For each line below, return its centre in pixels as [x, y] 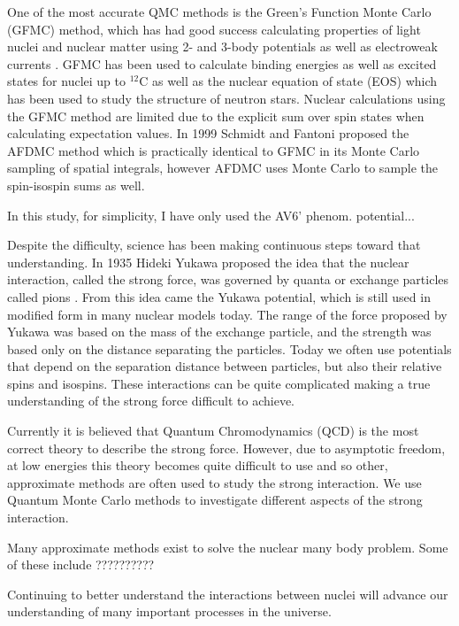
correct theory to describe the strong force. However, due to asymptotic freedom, [226, 448]
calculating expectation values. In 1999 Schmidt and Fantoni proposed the [208, 133]
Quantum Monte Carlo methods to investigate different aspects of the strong [215, 500]
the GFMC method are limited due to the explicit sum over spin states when [216, 116]
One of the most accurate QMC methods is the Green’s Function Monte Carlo [219, 12]
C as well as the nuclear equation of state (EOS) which [288, 81]
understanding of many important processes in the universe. [169, 611]
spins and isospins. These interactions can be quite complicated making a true [219, 383]
